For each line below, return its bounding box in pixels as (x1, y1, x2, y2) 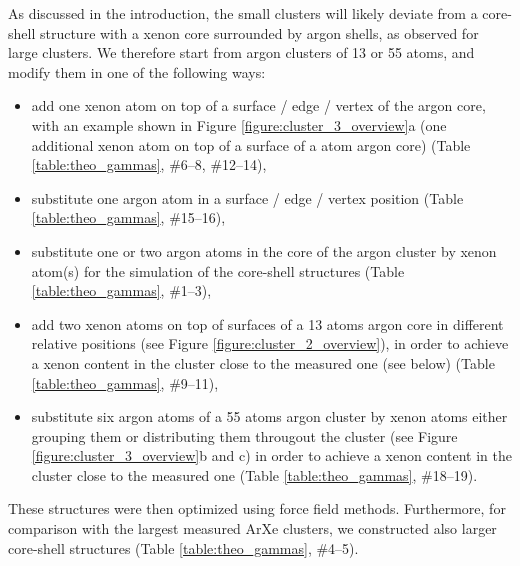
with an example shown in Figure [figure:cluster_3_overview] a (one (31, 114, 447, 135)
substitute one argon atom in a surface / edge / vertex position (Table (31, 187, 464, 208)
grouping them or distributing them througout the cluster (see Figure (31, 425, 458, 446)
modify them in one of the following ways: (8, 61, 266, 82)
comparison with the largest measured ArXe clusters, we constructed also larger (8, 518, 497, 539)
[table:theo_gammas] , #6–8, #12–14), (31, 154, 267, 175)
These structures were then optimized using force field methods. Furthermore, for (8, 498, 506, 519)
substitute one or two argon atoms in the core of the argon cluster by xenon (31, 240, 497, 261)
